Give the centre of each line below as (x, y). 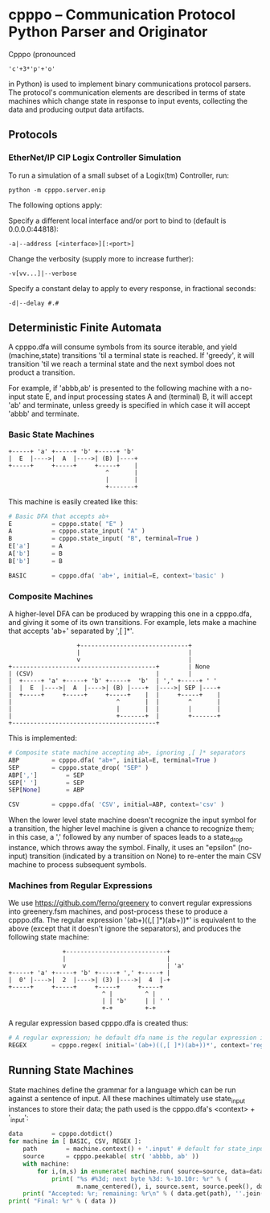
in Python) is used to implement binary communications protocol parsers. (130, 84)
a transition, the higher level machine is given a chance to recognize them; (131, 829)
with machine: (46, 1164)
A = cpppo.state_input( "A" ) (77, 531)
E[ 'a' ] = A (35, 546)
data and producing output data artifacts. (76, 109)
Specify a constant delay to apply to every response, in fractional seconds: (132, 288)
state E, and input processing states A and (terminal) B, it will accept (140, 397)
